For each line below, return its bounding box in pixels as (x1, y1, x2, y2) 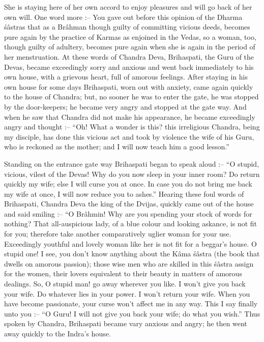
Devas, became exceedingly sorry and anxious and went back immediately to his (4, 61, 254, 72)
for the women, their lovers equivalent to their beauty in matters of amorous (4, 268, 242, 279)
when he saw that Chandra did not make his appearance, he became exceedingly (4, 111, 255, 122)
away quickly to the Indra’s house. (4, 328, 111, 338)
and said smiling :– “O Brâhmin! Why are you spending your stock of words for (4, 208, 252, 219)
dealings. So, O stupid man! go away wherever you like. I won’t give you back (4, 278, 246, 289)
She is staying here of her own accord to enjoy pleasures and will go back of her (4, 2, 252, 12)
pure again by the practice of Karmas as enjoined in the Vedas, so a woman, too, (4, 31, 256, 42)
